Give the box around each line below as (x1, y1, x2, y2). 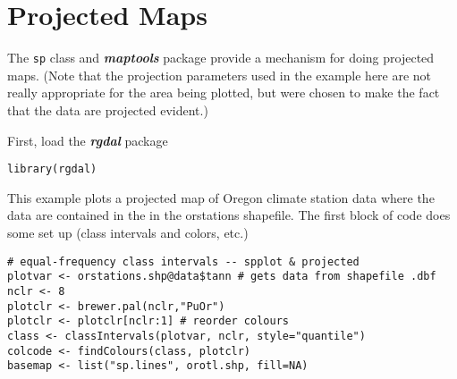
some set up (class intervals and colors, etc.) (7, 223, 249, 241)
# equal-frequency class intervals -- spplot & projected (7, 255, 360, 268)
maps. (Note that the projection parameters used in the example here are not (7, 65, 432, 84)
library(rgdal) (7, 163, 97, 176)
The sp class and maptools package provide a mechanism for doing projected (7, 48, 435, 67)
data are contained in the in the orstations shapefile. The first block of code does (7, 206, 451, 224)
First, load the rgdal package (7, 131, 168, 149)
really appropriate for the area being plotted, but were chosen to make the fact (7, 83, 440, 102)
